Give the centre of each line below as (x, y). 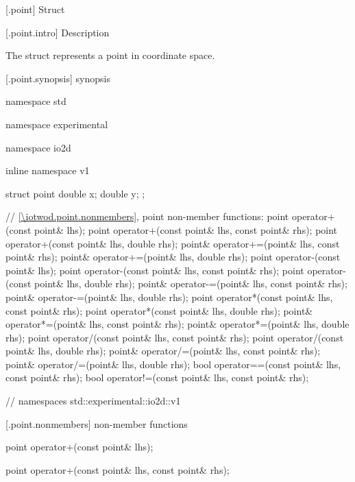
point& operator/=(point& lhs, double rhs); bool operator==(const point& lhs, (173, 364)
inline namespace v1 (48, 170)
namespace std (36, 101)
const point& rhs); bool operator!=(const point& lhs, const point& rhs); (157, 377)
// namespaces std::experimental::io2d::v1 (93, 401)
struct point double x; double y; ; (75, 193)
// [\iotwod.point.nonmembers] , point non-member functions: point (147, 216)
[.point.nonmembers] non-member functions (97, 423)
